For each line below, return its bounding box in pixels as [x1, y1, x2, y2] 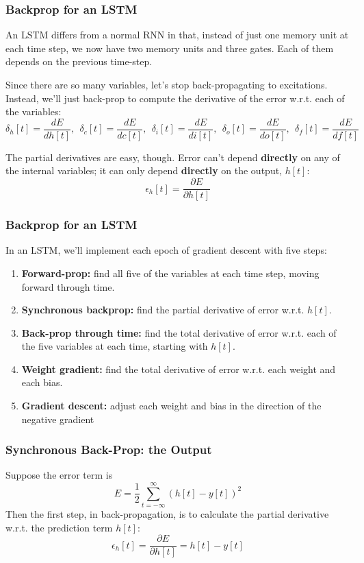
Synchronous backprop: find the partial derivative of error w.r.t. [21, 302, 304, 317]
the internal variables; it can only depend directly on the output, [5, 163, 283, 178]
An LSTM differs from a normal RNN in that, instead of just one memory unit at [5, 27, 349, 42]
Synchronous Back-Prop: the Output [5, 441, 212, 458]
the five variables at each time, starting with [21, 339, 208, 353]
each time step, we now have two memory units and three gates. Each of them [5, 40, 334, 55]
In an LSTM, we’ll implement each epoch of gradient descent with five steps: [5, 243, 327, 257]
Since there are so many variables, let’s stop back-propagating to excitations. [5, 77, 328, 91]
